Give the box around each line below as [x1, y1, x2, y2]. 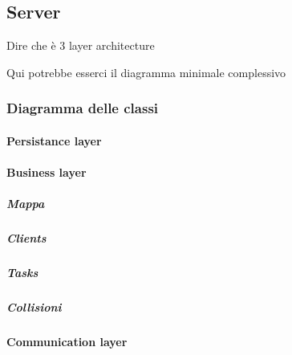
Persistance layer [6, 132, 102, 149]
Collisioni [6, 299, 62, 316]
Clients [6, 230, 47, 247]
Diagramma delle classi [6, 98, 159, 118]
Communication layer [6, 333, 128, 350]
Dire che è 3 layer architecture [6, 37, 155, 54]
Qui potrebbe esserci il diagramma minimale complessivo [6, 63, 286, 80]
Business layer [6, 164, 87, 181]
